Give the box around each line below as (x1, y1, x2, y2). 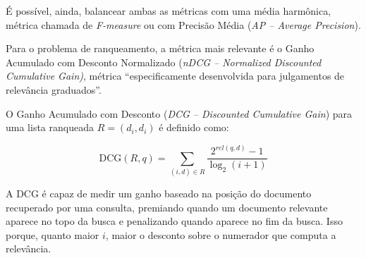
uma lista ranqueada (6, 120, 94, 135)
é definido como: (159, 120, 229, 135)
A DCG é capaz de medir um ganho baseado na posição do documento (6, 185, 312, 200)
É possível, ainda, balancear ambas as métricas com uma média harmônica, (6, 4, 331, 18)
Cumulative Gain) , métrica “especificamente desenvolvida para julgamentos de (6, 68, 345, 83)
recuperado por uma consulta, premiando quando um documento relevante (6, 199, 328, 214)
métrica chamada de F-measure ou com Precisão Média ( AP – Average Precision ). (6, 17, 361, 32)
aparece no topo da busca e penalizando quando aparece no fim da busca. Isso (6, 214, 343, 228)
